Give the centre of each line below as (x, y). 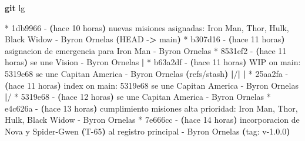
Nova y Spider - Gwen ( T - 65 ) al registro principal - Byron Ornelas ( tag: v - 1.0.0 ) (148, 131)
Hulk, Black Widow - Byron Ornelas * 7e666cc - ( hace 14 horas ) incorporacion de (152, 120)
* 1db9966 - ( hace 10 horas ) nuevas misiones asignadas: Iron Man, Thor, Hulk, (147, 27)
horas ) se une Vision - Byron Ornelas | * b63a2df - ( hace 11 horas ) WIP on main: (153, 62)
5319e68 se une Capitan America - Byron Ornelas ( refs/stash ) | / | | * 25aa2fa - (147, 73)
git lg (15, 8)
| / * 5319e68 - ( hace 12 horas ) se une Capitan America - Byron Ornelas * (138, 97)
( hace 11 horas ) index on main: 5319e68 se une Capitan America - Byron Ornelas (152, 85)
